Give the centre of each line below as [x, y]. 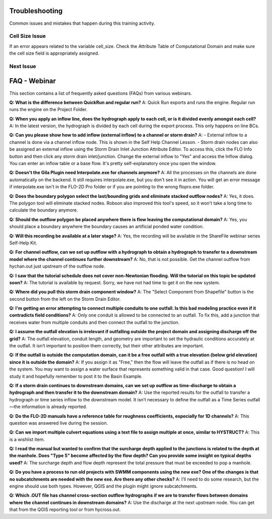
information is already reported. [54, 407]
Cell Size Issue [28, 36]
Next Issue [23, 66]
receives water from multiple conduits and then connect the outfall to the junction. [94, 322]
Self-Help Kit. [23, 243]
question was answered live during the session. [59, 423]
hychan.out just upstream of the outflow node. [57, 266]
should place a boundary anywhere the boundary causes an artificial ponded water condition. [107, 227]
